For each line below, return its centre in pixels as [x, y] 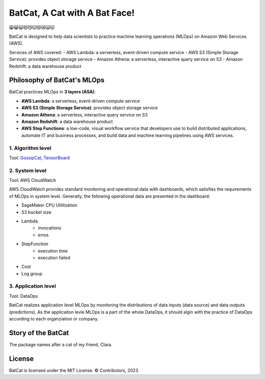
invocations [50, 228]
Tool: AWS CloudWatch [33, 180]
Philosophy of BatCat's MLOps [57, 80]
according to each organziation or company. [54, 319]
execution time [53, 251]
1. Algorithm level [30, 148]
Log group [32, 273]
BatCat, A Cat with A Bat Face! [72, 13]
